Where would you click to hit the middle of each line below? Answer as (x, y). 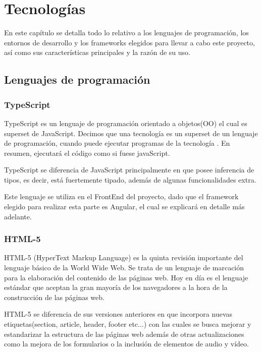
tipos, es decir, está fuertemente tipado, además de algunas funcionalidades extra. (130, 179)
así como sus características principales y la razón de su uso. (97, 52)
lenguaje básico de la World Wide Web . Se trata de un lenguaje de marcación (124, 268)
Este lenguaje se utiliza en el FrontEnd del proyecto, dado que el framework (121, 196)
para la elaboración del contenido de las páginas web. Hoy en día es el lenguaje (126, 277)
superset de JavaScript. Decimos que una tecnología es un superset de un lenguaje (131, 133)
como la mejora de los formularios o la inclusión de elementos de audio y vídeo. (126, 344)
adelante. (18, 216)
